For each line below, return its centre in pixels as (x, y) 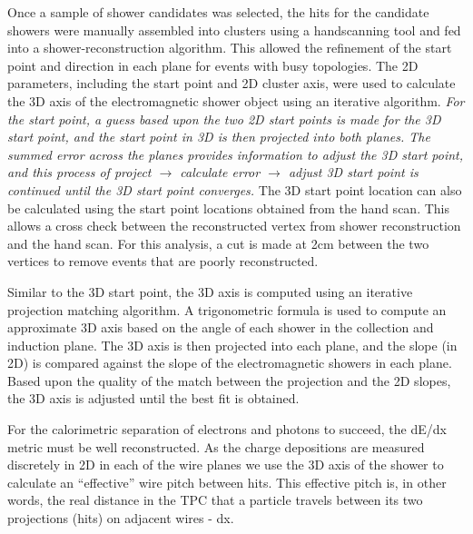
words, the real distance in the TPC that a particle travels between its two (215, 500)
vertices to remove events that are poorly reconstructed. (163, 261)
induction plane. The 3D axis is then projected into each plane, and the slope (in (232, 345)
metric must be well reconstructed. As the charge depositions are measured (216, 446)
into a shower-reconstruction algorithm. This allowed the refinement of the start (230, 48)
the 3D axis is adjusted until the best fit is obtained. (153, 398)
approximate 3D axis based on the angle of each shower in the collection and (221, 327)
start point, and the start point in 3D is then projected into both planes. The (219, 137)
